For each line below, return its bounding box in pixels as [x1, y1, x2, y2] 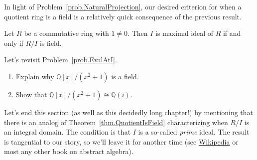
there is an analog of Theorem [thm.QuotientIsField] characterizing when [4, 117, 228, 127]
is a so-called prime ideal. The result [138, 127, 250, 137]
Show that [15, 89, 47, 99]
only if [4, 37, 23, 48]
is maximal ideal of [155, 28, 213, 38]
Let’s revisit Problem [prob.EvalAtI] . [4, 54, 117, 65]
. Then [128, 28, 148, 38]
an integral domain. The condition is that [4, 127, 131, 137]
